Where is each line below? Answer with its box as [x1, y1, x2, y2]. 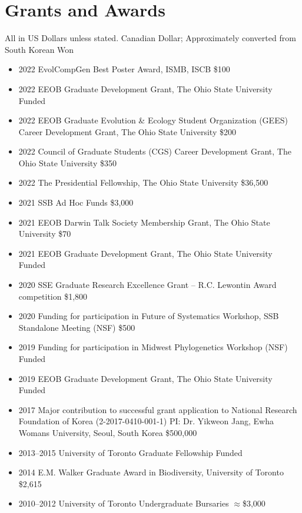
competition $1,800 [18, 290, 88, 302]
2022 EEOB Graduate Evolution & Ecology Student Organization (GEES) [18, 114, 288, 126]
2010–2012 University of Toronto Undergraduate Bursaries [18, 497, 229, 509]
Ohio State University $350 [18, 156, 117, 169]
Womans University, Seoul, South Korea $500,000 [18, 426, 197, 438]
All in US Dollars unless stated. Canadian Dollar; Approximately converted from [5, 32, 296, 44]
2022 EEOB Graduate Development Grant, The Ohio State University [18, 82, 273, 95]
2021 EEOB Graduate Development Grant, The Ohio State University [18, 247, 273, 259]
